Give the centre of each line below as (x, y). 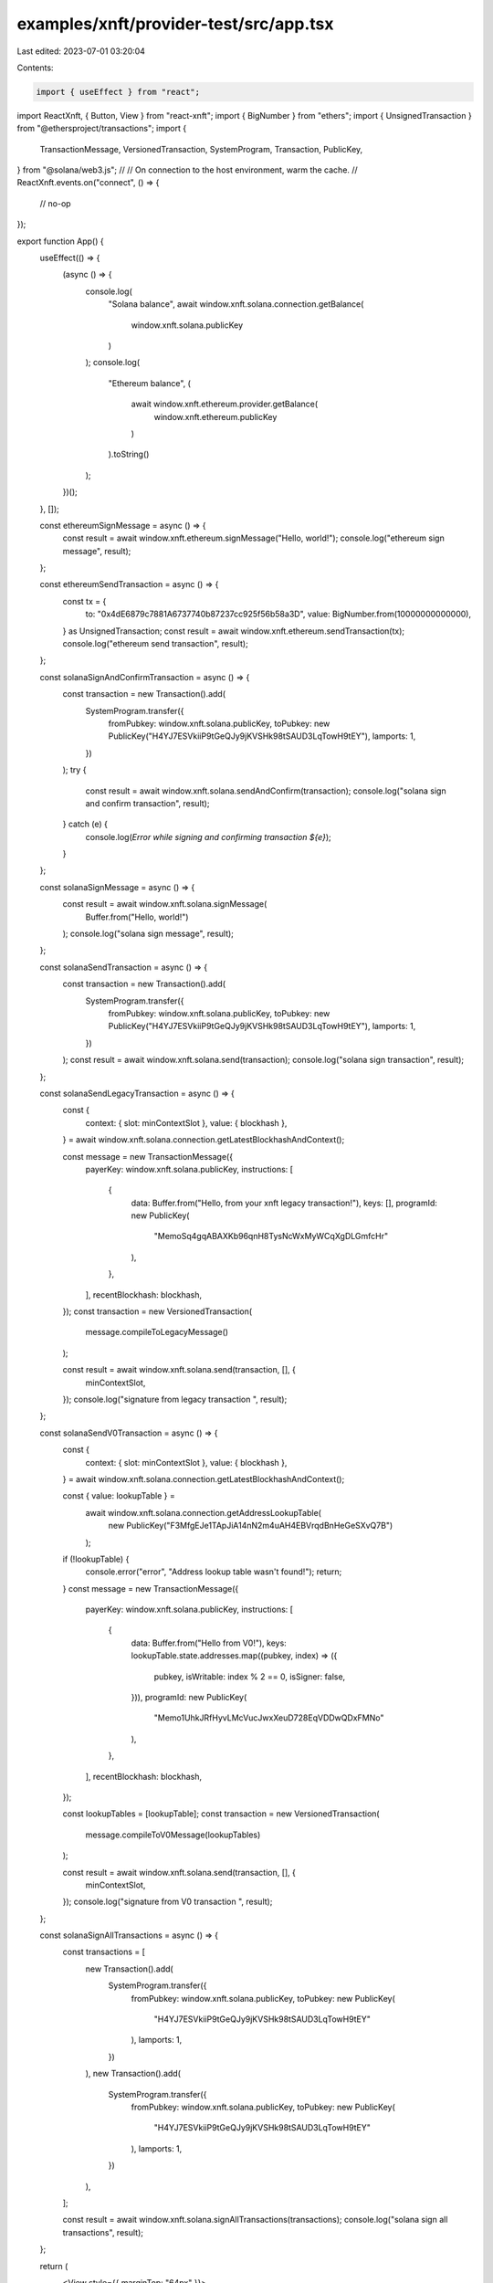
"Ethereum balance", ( (150, 383)
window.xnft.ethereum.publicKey (215, 416)
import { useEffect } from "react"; (118, 92)
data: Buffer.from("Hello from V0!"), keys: (209, 1643)
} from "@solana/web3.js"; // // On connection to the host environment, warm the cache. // (187, 170)
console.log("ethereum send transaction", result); (155, 644)
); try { (74, 770)
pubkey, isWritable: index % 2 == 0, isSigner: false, (250, 1677)
